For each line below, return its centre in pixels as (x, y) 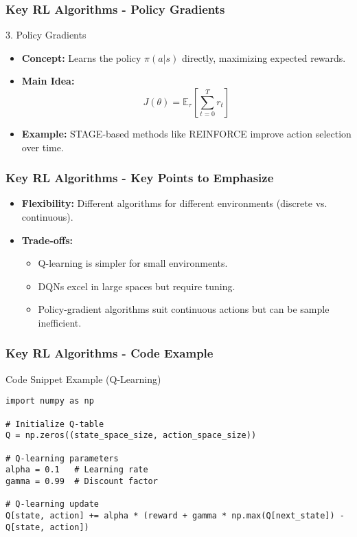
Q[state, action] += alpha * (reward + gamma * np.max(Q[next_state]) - (175, 515)
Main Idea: (48, 81)
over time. (43, 147)
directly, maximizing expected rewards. (264, 57)
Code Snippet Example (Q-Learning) (83, 379)
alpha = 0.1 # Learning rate (77, 470)
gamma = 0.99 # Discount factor (82, 481)
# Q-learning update (53, 504)
